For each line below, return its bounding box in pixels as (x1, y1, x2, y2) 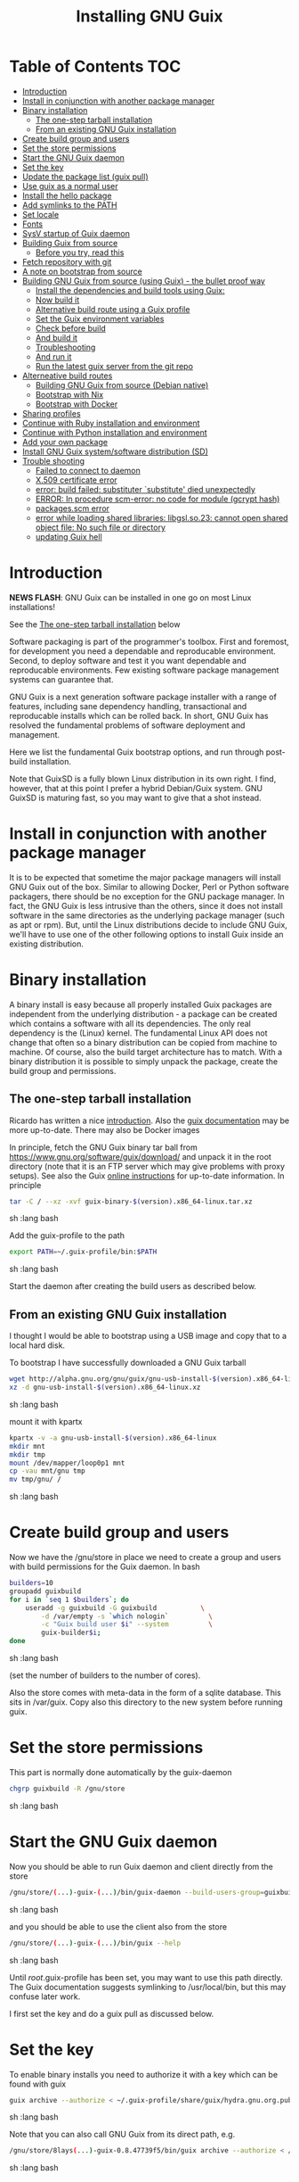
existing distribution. (9, 938, 85, 949)
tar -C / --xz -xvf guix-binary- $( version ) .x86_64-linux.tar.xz (9, 1197, 253, 1206)
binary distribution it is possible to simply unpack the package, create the (9, 1055, 279, 1067)
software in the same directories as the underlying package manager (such (9, 910, 285, 921)
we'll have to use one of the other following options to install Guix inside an (9, 929, 284, 939)
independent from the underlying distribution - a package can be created (9, 1008, 278, 1019)
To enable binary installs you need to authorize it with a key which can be (9, 2069, 279, 2079)
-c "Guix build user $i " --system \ (41, 1620, 214, 1629)
